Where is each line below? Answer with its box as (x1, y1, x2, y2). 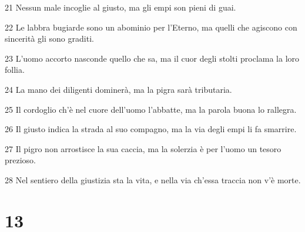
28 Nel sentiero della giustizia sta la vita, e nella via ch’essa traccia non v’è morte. (5, 173, 301, 186)
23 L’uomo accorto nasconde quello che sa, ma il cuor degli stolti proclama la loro (5, 52, 300, 64)
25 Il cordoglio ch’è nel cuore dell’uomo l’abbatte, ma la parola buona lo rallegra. (5, 103, 297, 115)
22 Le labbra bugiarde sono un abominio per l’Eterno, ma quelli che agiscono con (5, 21, 297, 33)
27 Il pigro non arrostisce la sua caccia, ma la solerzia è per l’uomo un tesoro (5, 142, 281, 154)
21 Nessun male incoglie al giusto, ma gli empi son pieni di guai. (5, 1, 236, 13)
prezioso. (5, 154, 36, 166)
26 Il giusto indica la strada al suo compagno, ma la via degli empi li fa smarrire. (5, 123, 297, 135)
